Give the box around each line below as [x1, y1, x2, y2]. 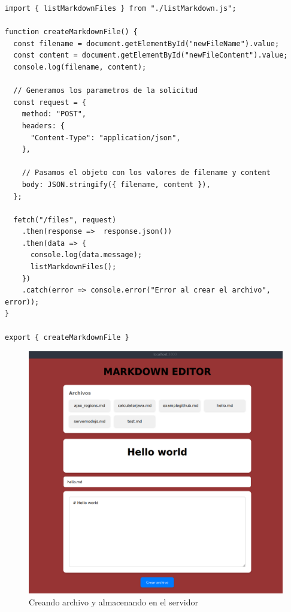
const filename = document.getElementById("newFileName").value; [13, 39, 280, 48]
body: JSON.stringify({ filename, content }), [22, 180, 211, 189]
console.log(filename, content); [13, 62, 147, 71]
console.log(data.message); [30, 251, 143, 260]
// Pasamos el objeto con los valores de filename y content [22, 168, 271, 177]
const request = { [13, 98, 87, 107]
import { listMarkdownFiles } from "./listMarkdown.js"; [5, 4, 237, 13]
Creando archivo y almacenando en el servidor [29, 595, 198, 608]
